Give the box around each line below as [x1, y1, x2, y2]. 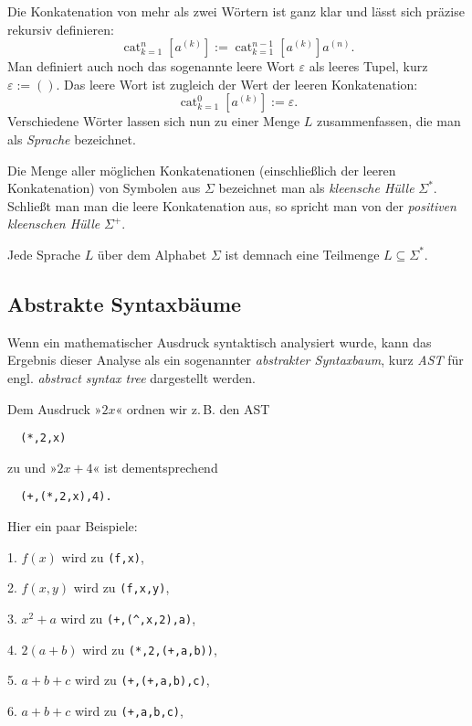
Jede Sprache [7, 244, 80, 263]
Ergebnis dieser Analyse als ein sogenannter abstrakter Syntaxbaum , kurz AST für [7, 350, 464, 369]
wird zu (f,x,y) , [73, 578, 170, 597]
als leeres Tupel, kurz [309, 57, 428, 76]
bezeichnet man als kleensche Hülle [218, 178, 414, 198]
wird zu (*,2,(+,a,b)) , [82, 639, 217, 658]
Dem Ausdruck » [7, 399, 102, 418]
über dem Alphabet [97, 244, 207, 263]
